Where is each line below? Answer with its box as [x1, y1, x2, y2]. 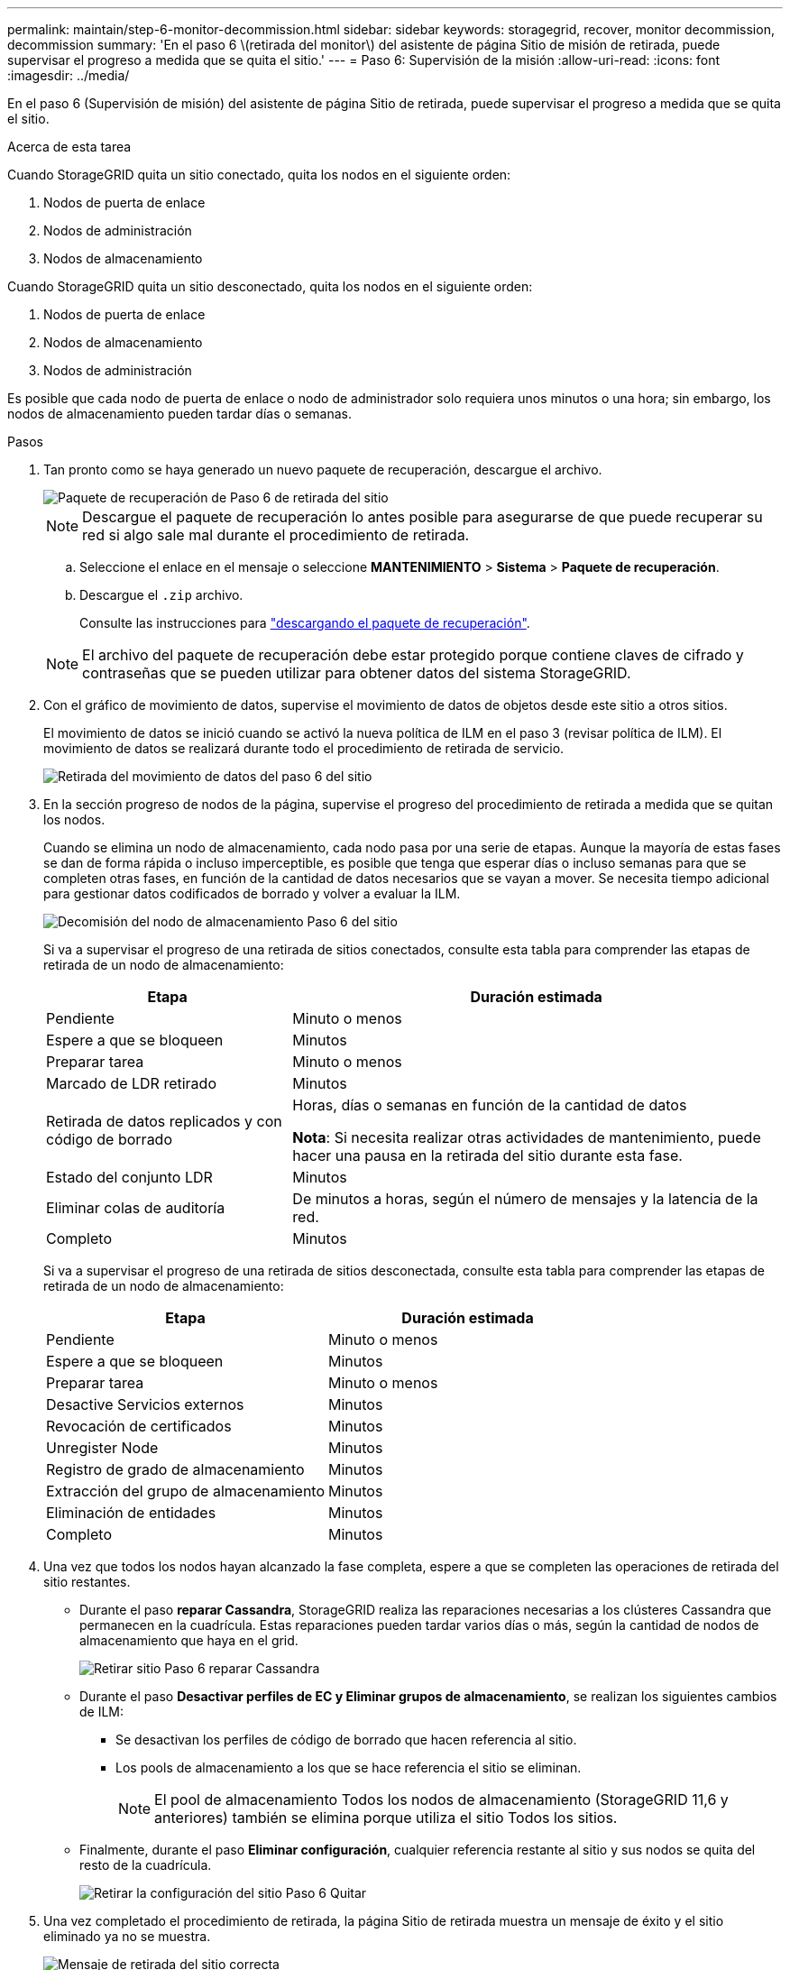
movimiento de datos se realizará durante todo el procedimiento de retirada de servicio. [43, 741, 565, 756]
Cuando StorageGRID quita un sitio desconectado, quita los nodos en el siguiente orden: [7, 279, 533, 294]
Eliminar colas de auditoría [46, 1199, 225, 1217]
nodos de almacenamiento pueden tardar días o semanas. [7, 406, 353, 421]
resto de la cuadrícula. [79, 1857, 212, 1873]
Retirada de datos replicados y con [46, 1112, 282, 1130]
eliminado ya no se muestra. [43, 1929, 211, 1944]
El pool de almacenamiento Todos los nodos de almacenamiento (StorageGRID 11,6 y [154, 1790, 729, 1809]
